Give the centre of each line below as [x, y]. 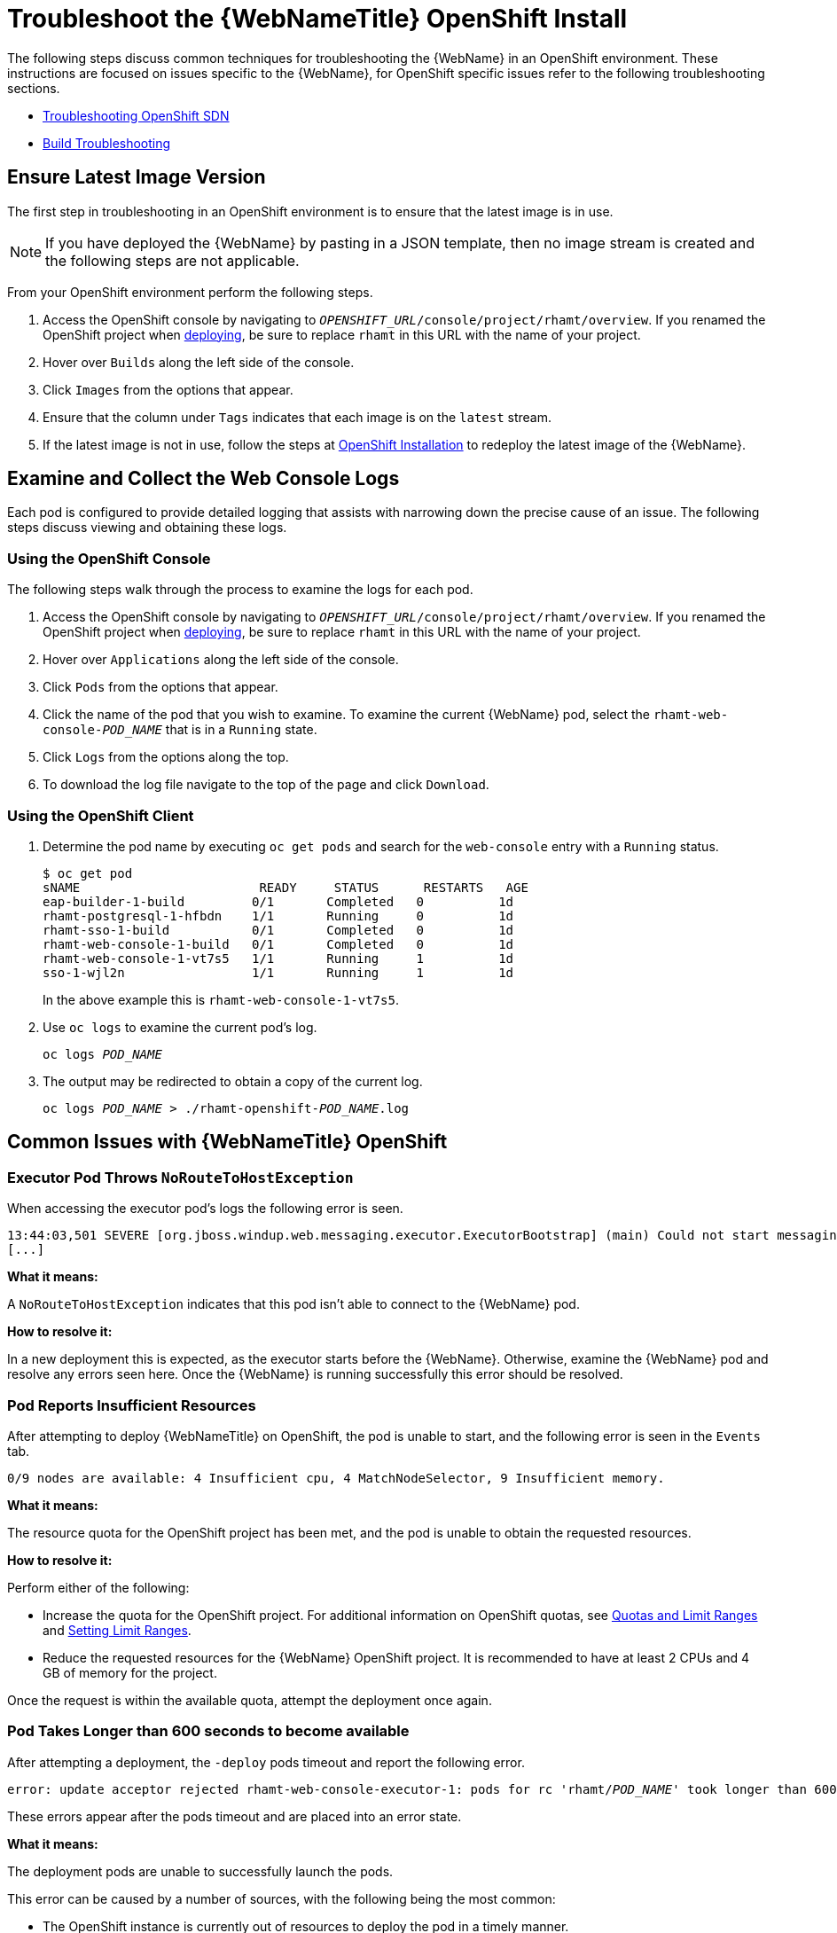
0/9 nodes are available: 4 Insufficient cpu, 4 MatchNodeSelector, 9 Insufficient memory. [336, 1478]
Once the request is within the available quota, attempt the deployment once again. [250, 1700]
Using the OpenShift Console [109, 558]
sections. [34, 88]
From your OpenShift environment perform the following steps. [190, 292]
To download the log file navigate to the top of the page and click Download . [266, 785]
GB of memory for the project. [130, 1672]
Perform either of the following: [98, 1587]
